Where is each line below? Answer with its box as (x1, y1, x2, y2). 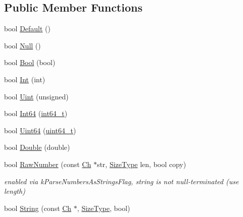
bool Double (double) (4, 142, 70, 152)
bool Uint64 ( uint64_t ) (4, 125, 76, 135)
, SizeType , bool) (77, 202, 130, 213)
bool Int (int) (4, 74, 45, 84)
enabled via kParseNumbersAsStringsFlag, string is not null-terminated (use (4, 176, 239, 186)
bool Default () (4, 23, 51, 34)
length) (4, 186, 25, 196)
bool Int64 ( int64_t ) (4, 108, 68, 119)
